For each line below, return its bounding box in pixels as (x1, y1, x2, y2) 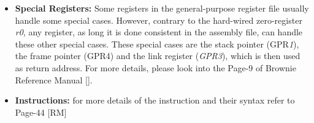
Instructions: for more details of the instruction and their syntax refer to (15, 94, 295, 107)
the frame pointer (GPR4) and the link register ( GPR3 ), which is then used (15, 49, 301, 62)
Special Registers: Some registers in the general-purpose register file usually (15, 2, 309, 14)
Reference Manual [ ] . (15, 73, 93, 86)
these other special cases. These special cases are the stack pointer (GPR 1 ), (15, 37, 299, 50)
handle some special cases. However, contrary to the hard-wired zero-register (15, 13, 302, 26)
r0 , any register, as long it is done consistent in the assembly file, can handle (15, 26, 303, 38)
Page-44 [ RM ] (15, 105, 67, 118)
